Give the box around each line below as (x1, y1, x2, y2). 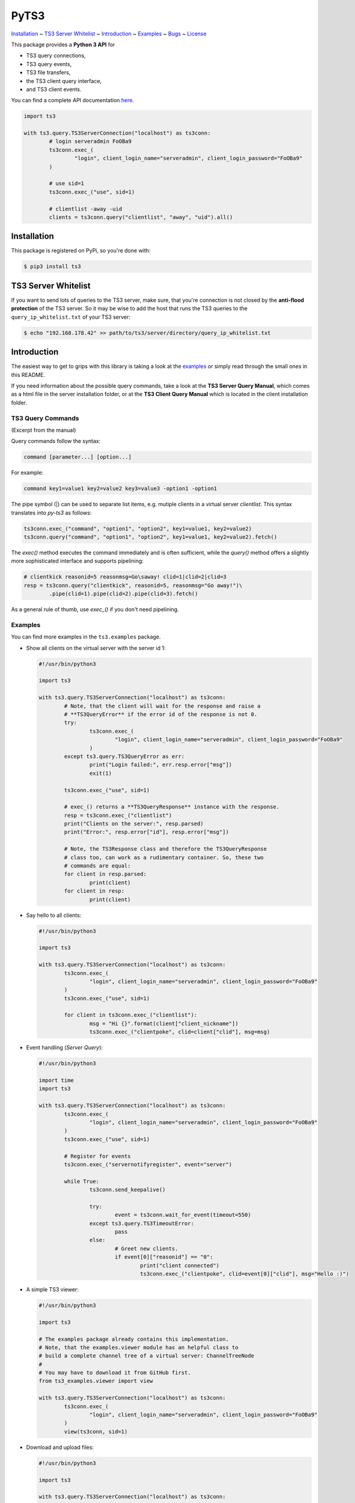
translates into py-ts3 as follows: (11, 509, 92, 516)
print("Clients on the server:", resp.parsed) (64, 821, 204, 827)
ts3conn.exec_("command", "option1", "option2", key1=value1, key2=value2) (23, 525, 252, 532)
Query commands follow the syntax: (11, 438, 101, 445)
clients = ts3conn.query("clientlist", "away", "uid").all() (49, 213, 233, 221)
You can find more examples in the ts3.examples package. (11, 633, 162, 640)
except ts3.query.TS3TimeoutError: (89, 1220, 195, 1226)
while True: (64, 1178, 99, 1184)
